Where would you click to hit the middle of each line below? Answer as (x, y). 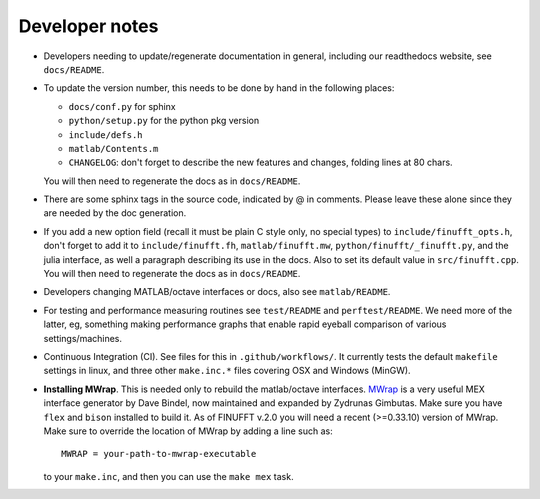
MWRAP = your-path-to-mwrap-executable (159, 454)
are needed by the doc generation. (115, 213)
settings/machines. (83, 338)
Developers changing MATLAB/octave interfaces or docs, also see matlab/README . (217, 292)
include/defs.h (106, 134)
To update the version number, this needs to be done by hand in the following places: (219, 88)
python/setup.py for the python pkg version (164, 121)
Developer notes (88, 26)
